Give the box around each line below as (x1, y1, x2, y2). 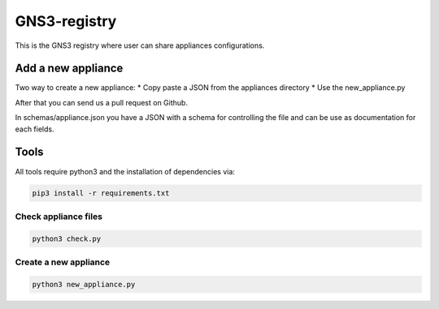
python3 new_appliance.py (32, 280, 136, 289)
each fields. (15, 124, 54, 134)
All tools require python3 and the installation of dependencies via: (15, 166, 236, 176)
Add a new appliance (15, 62, 124, 75)
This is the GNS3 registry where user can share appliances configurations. (15, 41, 265, 50)
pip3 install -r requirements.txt (32, 188, 170, 198)
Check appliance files (15, 211, 103, 222)
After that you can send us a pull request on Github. (15, 97, 189, 107)
